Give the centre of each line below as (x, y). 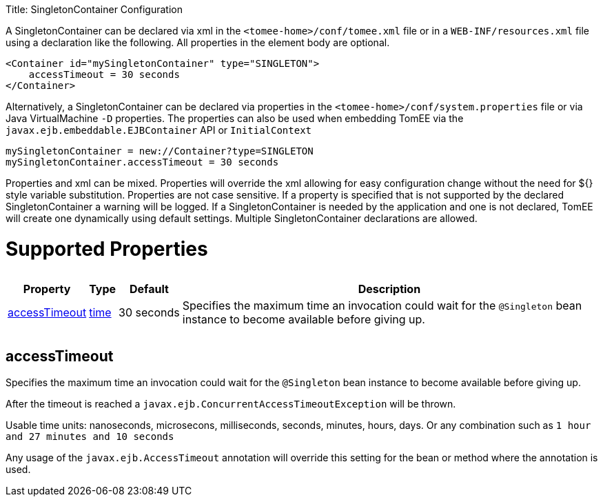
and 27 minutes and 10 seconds (90, 437)
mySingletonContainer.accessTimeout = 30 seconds (142, 162)
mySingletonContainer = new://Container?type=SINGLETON (160, 151)
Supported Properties (107, 249)
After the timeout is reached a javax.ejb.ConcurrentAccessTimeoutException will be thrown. (231, 404)
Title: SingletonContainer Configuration (94, 9)
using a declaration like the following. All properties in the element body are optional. (198, 42)
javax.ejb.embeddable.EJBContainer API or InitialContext (159, 130)
